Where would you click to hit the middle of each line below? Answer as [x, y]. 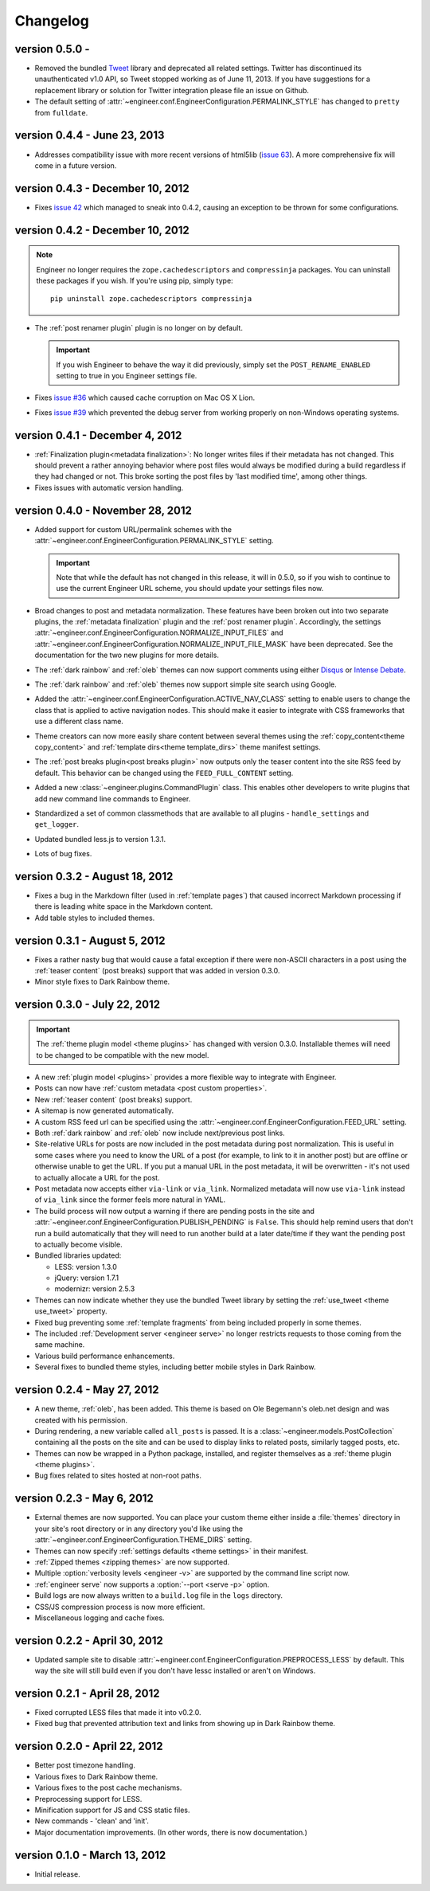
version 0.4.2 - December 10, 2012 [102, 230]
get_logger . [57, 824]
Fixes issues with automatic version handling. [109, 487]
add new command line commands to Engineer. [113, 799]
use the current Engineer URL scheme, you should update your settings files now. [190, 589]
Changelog [52, 21]
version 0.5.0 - [53, 49]
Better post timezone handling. [85, 1765]
